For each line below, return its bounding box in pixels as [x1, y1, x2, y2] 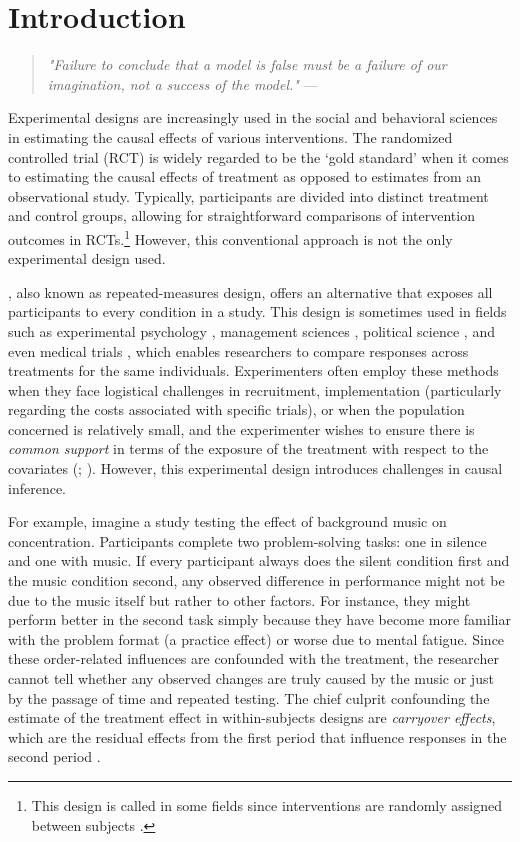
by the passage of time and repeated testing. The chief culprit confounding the [8, 687, 490, 708]
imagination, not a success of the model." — [47, 73, 318, 94]
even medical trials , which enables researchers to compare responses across [8, 340, 469, 361]
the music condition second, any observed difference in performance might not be [8, 570, 505, 591]
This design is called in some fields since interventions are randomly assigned [31, 794, 502, 815]
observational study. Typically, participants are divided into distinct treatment [8, 185, 489, 206]
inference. [8, 477, 66, 498]
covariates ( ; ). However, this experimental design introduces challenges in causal [8, 458, 503, 479]
